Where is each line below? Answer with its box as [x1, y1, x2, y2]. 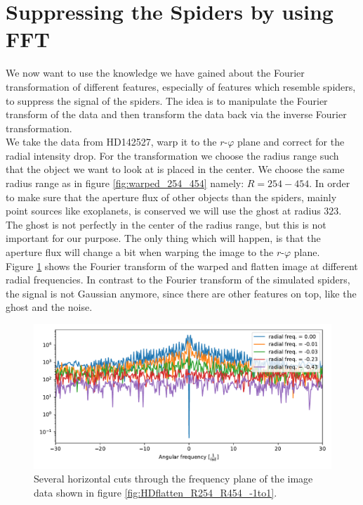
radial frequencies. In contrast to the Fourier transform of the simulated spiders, [6, 272, 350, 287]
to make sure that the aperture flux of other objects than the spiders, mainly [6, 189, 337, 204]
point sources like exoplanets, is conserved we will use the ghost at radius [6, 203, 321, 218]
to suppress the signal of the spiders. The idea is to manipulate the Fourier [6, 93, 328, 108]
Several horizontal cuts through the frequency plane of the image [34, 471, 313, 486]
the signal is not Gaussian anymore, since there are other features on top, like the [6, 286, 357, 300]
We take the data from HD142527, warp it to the [6, 134, 217, 149]
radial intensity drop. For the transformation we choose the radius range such [6, 148, 339, 162]
